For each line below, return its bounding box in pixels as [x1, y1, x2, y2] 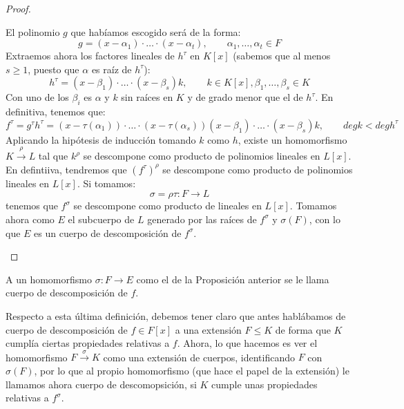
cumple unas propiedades [211, 377, 318, 391]
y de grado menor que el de [187, 90, 303, 104]
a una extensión [175, 322, 242, 336]
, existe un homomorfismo [238, 132, 347, 146]
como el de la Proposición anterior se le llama [136, 272, 329, 286]
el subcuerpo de [68, 211, 135, 226]
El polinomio [6, 24, 60, 39]
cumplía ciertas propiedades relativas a [6, 336, 170, 350]
